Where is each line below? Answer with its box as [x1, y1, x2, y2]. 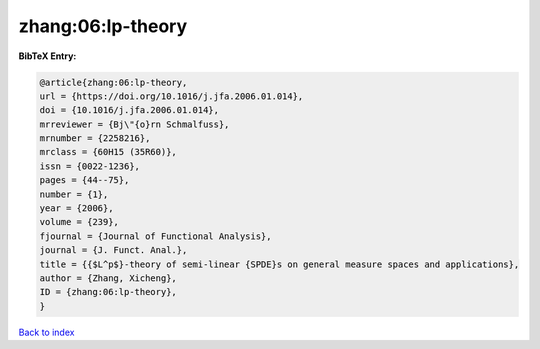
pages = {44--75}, [39, 175, 130, 186]
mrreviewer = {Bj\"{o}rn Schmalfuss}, [39, 118, 230, 130]
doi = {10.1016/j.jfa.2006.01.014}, [39, 105, 220, 116]
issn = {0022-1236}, [39, 160, 140, 172]
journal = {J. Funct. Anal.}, [39, 245, 188, 256]
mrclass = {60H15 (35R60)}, [39, 146, 177, 158]
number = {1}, [39, 188, 109, 200]
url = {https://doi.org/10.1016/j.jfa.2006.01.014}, [39, 90, 304, 102]
